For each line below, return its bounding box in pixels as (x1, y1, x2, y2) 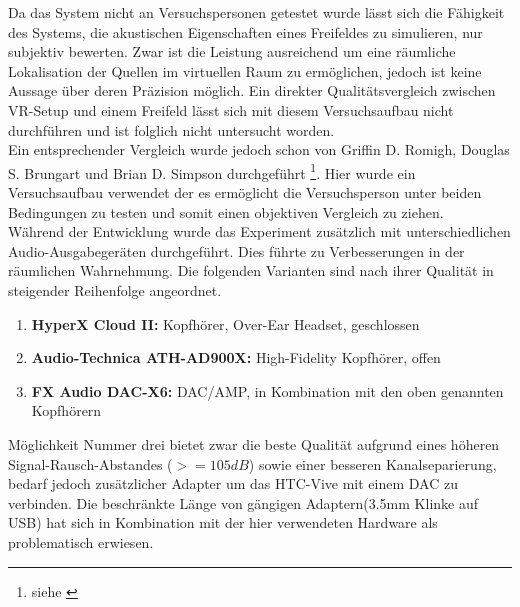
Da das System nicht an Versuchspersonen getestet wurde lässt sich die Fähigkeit (8, 2, 505, 22)
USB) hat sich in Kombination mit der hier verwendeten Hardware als (8, 512, 438, 533)
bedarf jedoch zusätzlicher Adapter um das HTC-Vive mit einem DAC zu (8, 473, 458, 494)
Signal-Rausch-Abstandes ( (8, 453, 173, 474)
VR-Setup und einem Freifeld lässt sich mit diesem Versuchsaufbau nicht (8, 99, 454, 120)
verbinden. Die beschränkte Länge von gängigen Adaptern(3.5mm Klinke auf (8, 492, 479, 513)
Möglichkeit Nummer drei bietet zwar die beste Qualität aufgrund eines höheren (8, 433, 500, 454)
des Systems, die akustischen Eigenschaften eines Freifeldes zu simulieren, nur (8, 21, 483, 42)
